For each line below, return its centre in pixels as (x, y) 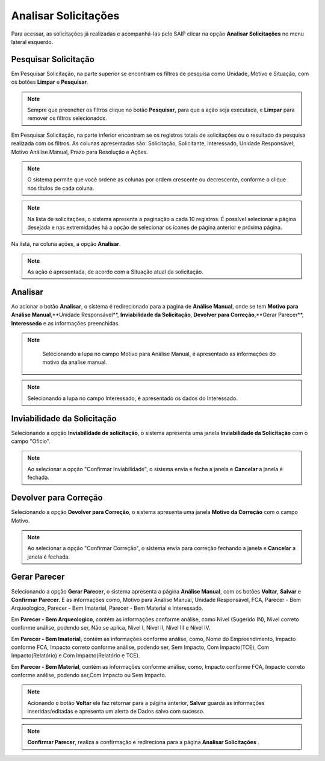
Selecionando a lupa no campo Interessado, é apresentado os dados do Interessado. (132, 398)
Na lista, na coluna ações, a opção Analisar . (66, 244)
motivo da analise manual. (75, 362)
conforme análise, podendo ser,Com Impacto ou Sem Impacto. (89, 675)
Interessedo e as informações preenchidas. (66, 323)
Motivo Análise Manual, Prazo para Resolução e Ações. (80, 152)
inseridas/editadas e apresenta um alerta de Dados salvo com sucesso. (116, 712)
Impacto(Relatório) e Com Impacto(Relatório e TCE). (76, 656)
